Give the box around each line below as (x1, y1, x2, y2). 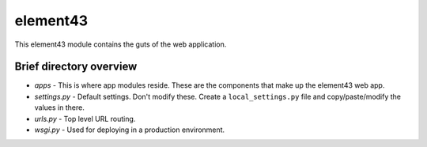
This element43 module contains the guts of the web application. (14, 40, 227, 49)
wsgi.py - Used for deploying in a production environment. (34, 125, 225, 134)
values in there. (34, 103, 85, 112)
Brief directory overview (14, 60, 138, 73)
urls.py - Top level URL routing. (34, 114, 136, 123)
